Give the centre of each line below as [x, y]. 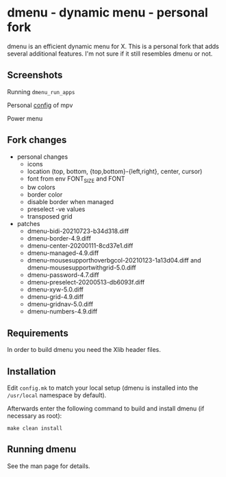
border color [45, 195]
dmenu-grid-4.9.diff [55, 297]
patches [28, 224]
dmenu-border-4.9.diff [59, 238]
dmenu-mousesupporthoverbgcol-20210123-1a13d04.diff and [114, 260]
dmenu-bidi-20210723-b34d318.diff [78, 231]
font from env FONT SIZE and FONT [76, 179]
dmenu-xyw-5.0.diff [55, 289]
